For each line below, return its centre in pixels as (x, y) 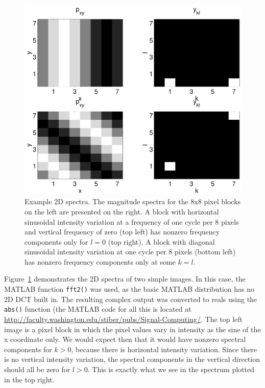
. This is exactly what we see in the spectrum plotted (171, 369)
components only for (56, 241)
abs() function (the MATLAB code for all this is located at (98, 309)
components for (28, 349)
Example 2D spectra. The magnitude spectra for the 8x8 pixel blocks (133, 201)
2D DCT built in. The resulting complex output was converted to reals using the (131, 299)
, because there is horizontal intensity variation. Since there (164, 349)
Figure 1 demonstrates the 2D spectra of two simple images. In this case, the (125, 279)
